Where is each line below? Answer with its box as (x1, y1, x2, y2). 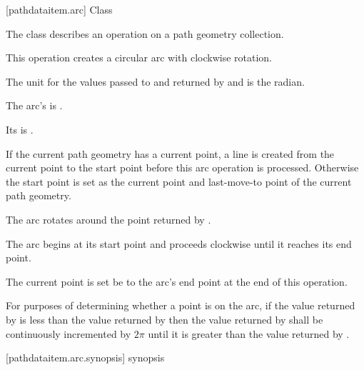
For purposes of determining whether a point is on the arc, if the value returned (6, 298, 355, 313)
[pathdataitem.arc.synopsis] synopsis (6, 350, 165, 365)
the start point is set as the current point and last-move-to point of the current (6, 174, 352, 189)
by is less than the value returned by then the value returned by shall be (6, 311, 323, 326)
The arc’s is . (6, 98, 63, 113)
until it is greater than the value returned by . (148, 326, 350, 341)
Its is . (6, 121, 34, 136)
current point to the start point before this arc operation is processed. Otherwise (6, 160, 359, 175)
